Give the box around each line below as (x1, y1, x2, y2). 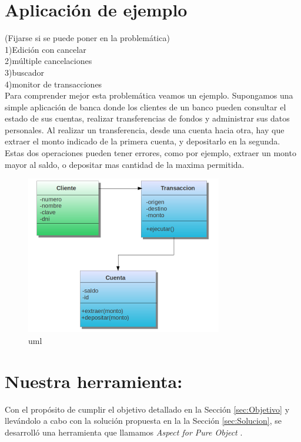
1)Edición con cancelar (5, 43, 86, 55)
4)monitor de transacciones (5, 77, 102, 90)
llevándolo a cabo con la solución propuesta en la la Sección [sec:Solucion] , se (5, 414, 282, 427)
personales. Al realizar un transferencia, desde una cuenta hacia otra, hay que (5, 123, 285, 136)
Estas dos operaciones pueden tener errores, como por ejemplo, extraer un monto (5, 147, 296, 159)
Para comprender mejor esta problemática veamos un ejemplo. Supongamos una (5, 89, 293, 102)
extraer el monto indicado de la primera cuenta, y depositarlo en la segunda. (5, 135, 280, 147)
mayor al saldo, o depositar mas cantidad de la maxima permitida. (5, 158, 245, 170)
